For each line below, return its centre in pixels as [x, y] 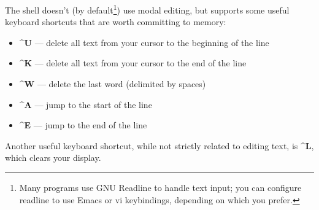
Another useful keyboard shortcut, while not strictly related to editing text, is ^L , [159, 145]
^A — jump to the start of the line [86, 104]
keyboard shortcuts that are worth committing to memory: [116, 22]
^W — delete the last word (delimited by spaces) [113, 84]
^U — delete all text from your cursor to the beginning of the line [144, 42]
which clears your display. [53, 157]
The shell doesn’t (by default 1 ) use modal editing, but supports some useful [147, 9]
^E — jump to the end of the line [83, 125]
